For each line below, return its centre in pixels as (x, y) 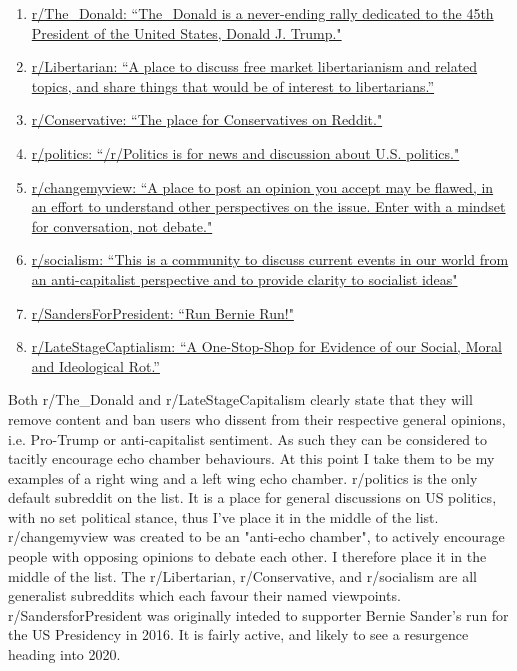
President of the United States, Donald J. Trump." (186, 32)
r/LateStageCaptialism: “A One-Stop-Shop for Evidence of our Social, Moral (266, 346)
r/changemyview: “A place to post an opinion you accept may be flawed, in (262, 186)
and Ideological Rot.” (95, 365)
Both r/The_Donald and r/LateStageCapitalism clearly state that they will (240, 399)
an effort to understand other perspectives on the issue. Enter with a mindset (268, 206)
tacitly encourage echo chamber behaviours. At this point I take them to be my (251, 458)
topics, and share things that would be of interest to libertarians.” (233, 85)
